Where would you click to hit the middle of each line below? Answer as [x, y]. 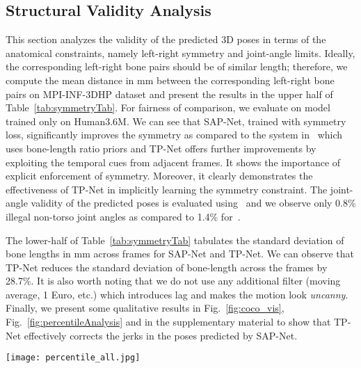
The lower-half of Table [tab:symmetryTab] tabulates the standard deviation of [175, 240]
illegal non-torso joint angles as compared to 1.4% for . [123, 216]
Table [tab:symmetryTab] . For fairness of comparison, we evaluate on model [168, 107]
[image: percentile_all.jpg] [73, 358]
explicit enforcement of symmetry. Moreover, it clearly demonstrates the [159, 176]
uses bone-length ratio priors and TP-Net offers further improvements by [161, 148]
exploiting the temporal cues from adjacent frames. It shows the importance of [173, 162]
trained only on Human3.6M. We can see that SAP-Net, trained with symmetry [176, 121]
